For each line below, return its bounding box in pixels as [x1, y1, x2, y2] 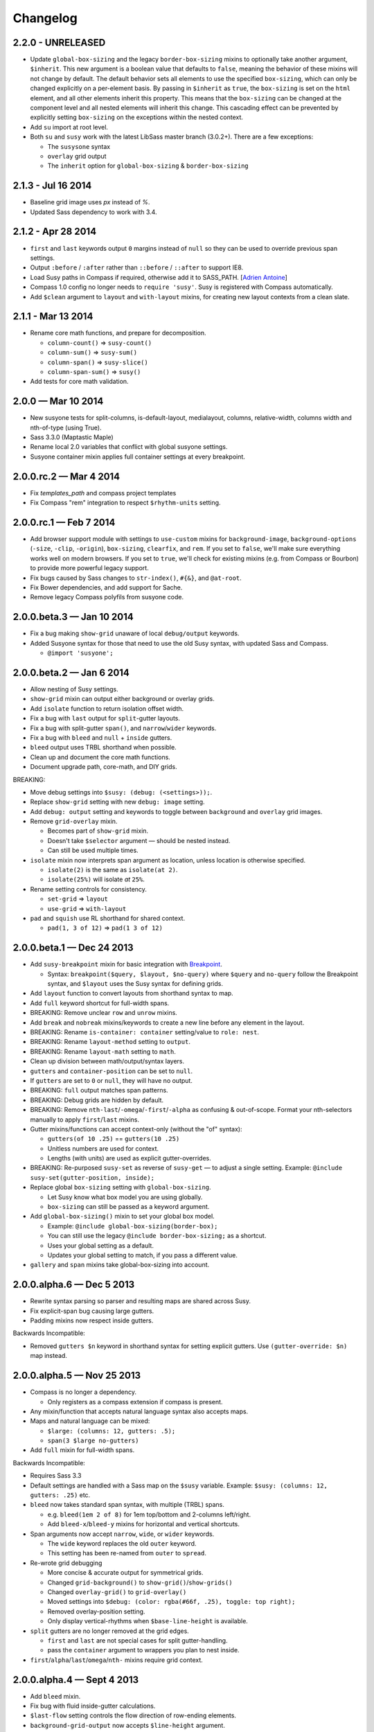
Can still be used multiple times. [47, 846, 139, 855]
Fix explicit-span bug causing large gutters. [30, 1307, 154, 1315]
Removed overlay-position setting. [47, 1607, 145, 1616]
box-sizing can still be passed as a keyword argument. [47, 1203, 210, 1211]
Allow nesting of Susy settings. [30, 684, 118, 693]
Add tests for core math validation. [30, 378, 129, 386]
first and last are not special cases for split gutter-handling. [47, 1636, 228, 1645]
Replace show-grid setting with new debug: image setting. [30, 797, 205, 806]
